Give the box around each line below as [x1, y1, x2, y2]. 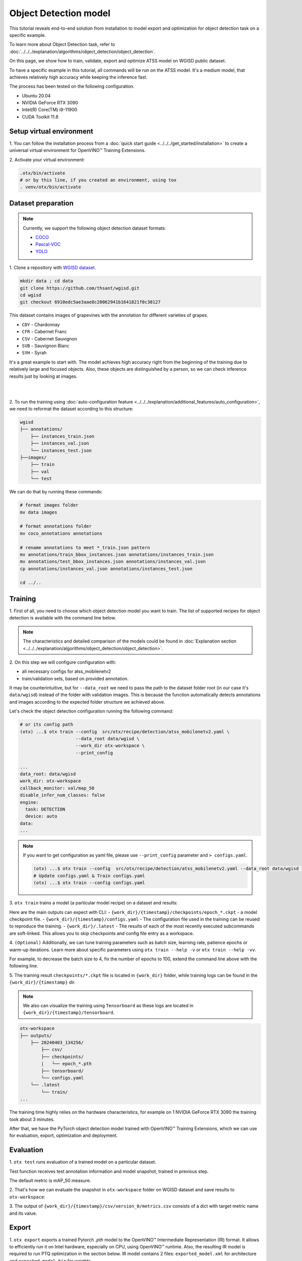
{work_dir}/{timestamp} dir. [9, 979, 75, 986]
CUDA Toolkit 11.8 [22, 113, 59, 120]
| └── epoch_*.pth [41, 1061, 92, 1067]
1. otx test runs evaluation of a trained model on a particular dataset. [9, 1159, 157, 1165]
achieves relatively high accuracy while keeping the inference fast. [9, 74, 148, 80]
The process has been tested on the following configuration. [9, 83, 135, 89]
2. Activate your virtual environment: [9, 156, 85, 162]
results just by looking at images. [9, 373, 78, 379]
